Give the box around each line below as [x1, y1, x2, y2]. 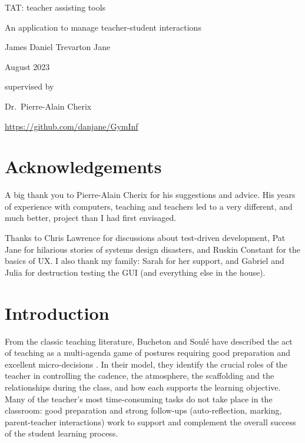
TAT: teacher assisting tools [5, 1, 106, 13]
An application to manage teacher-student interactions [5, 21, 201, 33]
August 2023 [5, 60, 50, 72]
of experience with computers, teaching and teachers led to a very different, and [5, 200, 293, 212]
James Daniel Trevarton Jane [5, 41, 111, 53]
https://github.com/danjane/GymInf [5, 120, 138, 132]
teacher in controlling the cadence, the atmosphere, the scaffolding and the [5, 369, 274, 382]
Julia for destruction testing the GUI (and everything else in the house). [5, 266, 266, 278]
